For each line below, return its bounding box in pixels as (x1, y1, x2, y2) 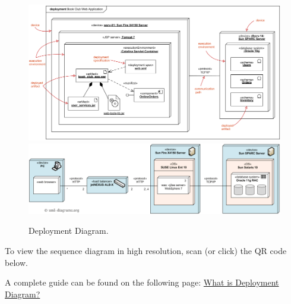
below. (5, 256, 28, 268)
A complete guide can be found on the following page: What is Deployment (5, 276, 279, 289)
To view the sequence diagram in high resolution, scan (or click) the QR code (5, 244, 287, 256)
